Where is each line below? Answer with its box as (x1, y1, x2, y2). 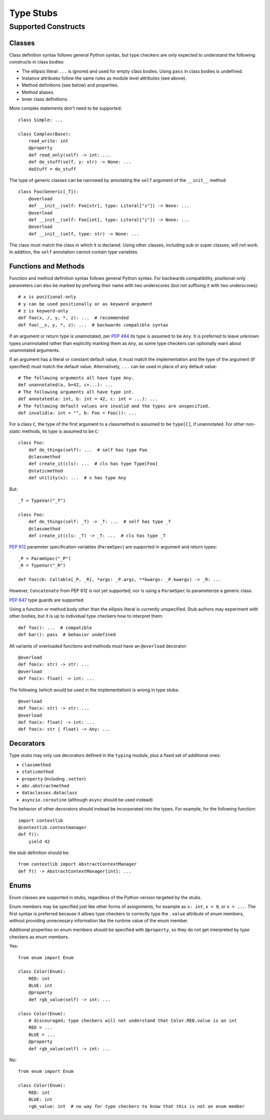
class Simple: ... (18, 117, 63, 123)
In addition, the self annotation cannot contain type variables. (9, 249, 138, 255)
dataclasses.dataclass (21, 790, 77, 796)
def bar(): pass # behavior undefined (18, 632, 116, 638)
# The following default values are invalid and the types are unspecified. (18, 403, 211, 409)
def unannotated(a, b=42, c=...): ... (18, 382, 113, 388)
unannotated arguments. (9, 347, 60, 353)
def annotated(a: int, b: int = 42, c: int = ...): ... (18, 396, 158, 402)
